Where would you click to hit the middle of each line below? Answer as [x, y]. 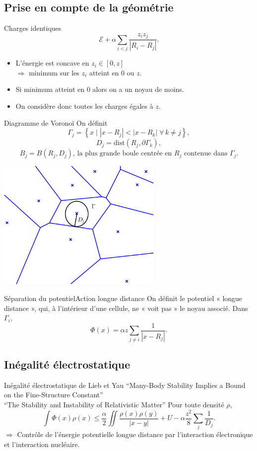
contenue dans [206, 154]
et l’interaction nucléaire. [42, 444]
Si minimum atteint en [50, 89]
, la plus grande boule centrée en [123, 154]
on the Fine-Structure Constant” [54, 395]
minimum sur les [54, 72]
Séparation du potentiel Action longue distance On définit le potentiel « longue [123, 298]
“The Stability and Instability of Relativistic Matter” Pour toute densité [114, 404]
